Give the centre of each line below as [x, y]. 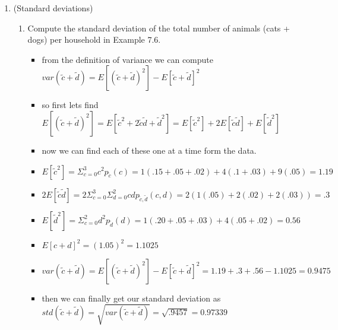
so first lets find [70, 105]
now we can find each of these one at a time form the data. [149, 150]
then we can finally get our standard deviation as [131, 298]
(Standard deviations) [53, 8]
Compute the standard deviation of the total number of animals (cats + [159, 28]
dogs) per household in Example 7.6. [94, 39]
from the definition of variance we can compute [128, 59]
